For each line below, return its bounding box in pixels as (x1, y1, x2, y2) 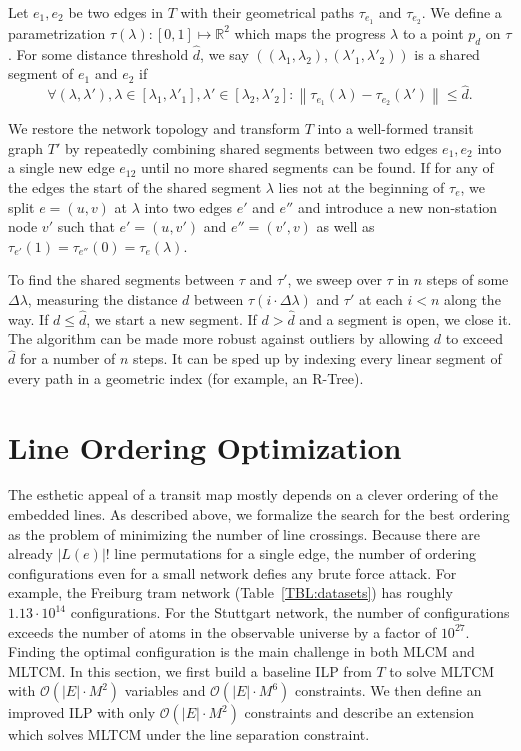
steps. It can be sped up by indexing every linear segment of (133, 348, 502, 369)
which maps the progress (234, 22, 386, 43)
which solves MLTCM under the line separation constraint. (8, 724, 370, 745)
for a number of (19, 348, 116, 369)
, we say (200, 43, 249, 64)
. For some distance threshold (8, 43, 189, 64)
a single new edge (8, 157, 115, 178)
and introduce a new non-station (297, 196, 498, 217)
